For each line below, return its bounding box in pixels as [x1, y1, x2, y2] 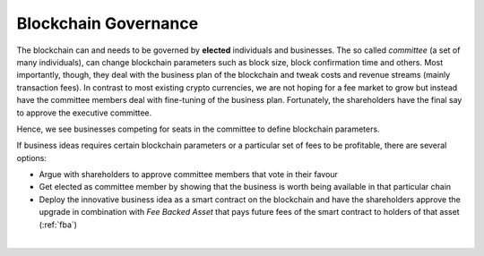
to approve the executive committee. [16, 107, 152, 118]
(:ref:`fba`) [39, 219, 78, 230]
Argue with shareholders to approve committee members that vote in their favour [39, 169, 338, 180]
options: [16, 152, 48, 163]
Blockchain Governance [16, 13, 199, 33]
